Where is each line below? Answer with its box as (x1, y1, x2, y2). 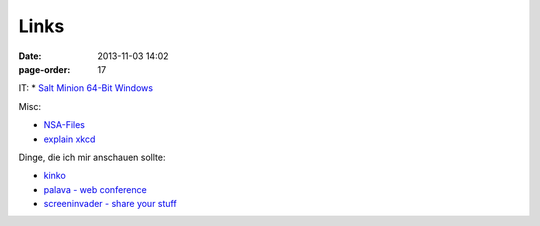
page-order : (18, 63, 71, 75)
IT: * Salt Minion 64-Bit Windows (18, 82, 154, 94)
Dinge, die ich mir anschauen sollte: (18, 151, 166, 163)
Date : (18, 50, 42, 62)
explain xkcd (43, 133, 96, 145)
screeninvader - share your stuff (43, 198, 177, 210)
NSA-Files (43, 119, 85, 131)
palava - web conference (43, 183, 147, 195)
